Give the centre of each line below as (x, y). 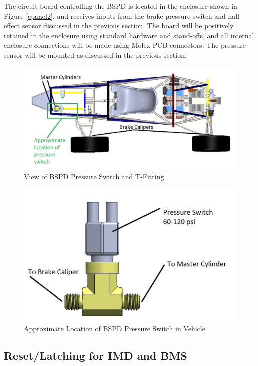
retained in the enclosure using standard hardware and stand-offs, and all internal (129, 35)
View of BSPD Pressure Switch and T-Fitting (94, 176)
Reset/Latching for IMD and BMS (96, 355)
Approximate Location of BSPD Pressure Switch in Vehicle (115, 328)
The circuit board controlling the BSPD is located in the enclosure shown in (121, 6)
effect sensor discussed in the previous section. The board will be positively (119, 26)
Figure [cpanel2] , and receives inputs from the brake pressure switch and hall (122, 16)
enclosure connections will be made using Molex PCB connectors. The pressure (125, 45)
